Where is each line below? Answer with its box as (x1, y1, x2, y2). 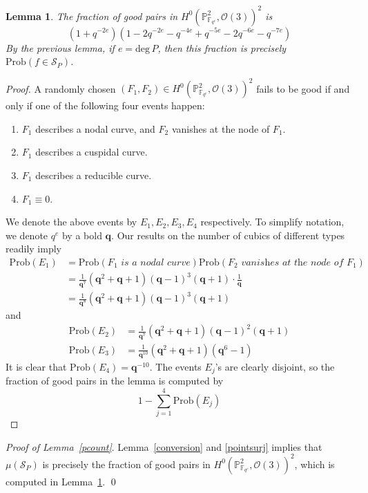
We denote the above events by (6, 214, 137, 229)
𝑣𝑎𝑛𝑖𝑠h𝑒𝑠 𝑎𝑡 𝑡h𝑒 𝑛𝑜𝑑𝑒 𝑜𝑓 (241, 257, 344, 268)
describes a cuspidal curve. (35, 145, 148, 159)
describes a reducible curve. (35, 167, 152, 182)
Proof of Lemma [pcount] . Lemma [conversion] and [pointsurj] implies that (6, 439, 322, 454)
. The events (149, 359, 202, 373)
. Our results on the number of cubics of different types (111, 227, 345, 242)
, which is (294, 456, 335, 471)
